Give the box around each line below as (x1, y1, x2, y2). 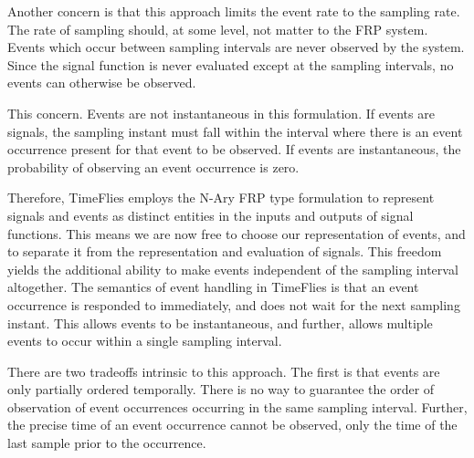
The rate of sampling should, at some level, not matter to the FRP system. (7, 19, 428, 38)
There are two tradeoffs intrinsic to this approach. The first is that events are (7, 361, 440, 380)
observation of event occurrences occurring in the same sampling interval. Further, (7, 397, 468, 416)
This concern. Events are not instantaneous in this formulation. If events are (7, 103, 435, 122)
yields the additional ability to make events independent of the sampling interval (7, 259, 458, 278)
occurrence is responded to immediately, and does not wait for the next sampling (7, 295, 460, 314)
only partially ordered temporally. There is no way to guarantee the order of (7, 380, 435, 399)
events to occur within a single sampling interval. (7, 331, 282, 350)
